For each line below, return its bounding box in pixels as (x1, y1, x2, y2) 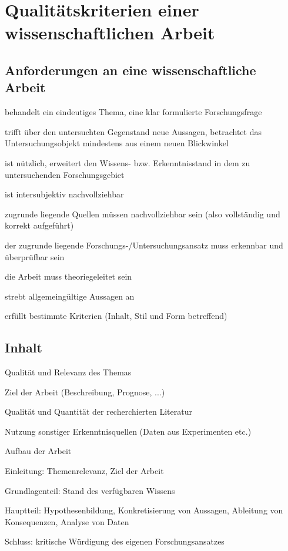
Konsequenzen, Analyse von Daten (5, 515, 129, 528)
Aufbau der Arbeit (5, 445, 72, 457)
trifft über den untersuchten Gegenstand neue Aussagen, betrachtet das (5, 125, 262, 137)
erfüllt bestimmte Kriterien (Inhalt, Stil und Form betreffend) (5, 310, 227, 322)
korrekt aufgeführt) (5, 219, 74, 231)
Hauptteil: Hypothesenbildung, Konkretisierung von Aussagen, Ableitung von (5, 504, 283, 516)
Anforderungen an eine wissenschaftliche (5, 61, 256, 79)
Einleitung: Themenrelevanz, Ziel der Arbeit (5, 465, 164, 477)
